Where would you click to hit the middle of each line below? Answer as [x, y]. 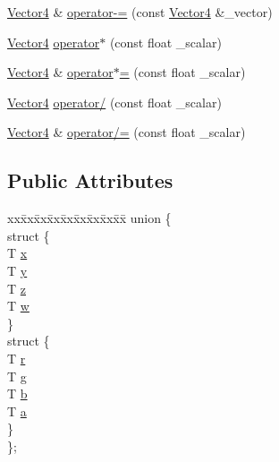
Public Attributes [90, 180]
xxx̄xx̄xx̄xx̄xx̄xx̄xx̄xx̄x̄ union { [89, 218]
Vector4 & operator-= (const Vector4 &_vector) [140, 12]
